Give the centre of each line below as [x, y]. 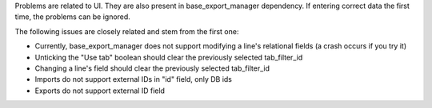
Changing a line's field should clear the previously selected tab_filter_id [152, 68]
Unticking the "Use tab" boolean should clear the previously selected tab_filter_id [169, 57]
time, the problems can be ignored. [73, 17]
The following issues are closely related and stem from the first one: [127, 31]
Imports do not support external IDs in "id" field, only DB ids [133, 79]
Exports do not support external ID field [100, 91]
